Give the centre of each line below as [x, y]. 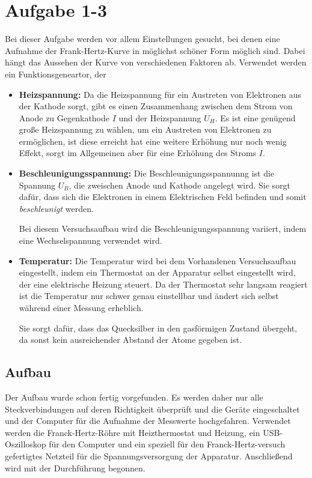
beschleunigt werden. [56, 208]
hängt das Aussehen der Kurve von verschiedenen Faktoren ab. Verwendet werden [156, 62]
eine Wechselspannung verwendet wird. [90, 241]
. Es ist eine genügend [255, 117]
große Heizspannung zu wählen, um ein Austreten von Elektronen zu [145, 129]
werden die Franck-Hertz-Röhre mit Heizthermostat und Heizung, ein [133, 432]
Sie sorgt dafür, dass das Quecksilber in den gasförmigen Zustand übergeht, [158, 328]
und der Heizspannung [160, 117]
